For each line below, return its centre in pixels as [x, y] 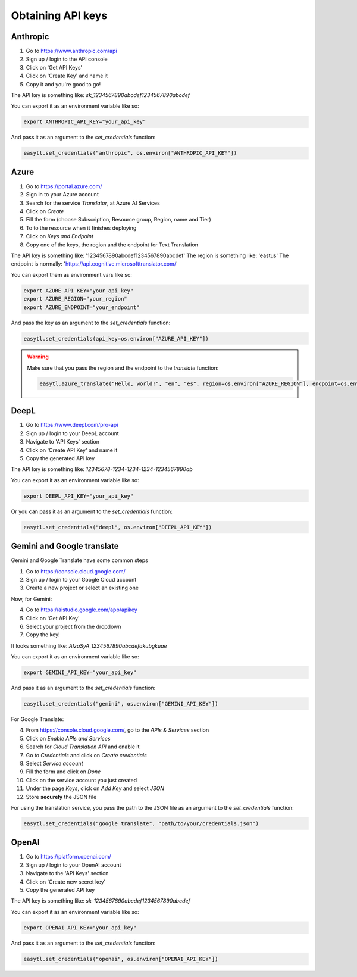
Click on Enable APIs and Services [68, 738]
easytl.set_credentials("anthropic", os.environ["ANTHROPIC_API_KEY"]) [130, 153]
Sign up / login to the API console [67, 59]
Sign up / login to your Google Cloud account [81, 579]
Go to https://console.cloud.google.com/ [76, 571]
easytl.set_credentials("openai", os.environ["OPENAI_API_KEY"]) [121, 959]
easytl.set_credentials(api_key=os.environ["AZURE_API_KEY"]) [116, 338]
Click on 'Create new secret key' [66, 882]
